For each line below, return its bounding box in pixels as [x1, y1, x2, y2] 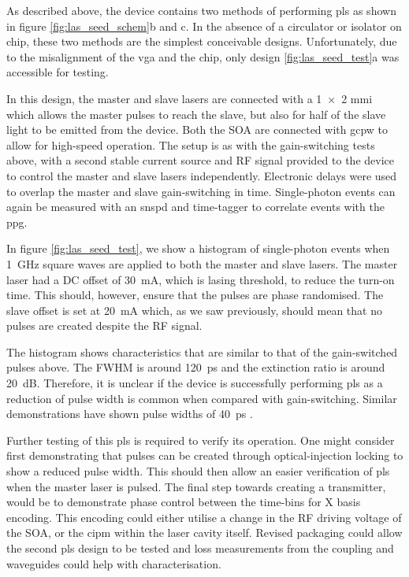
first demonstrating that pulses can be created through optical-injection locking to [6, 447, 403, 464]
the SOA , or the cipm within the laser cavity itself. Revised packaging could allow [6, 524, 403, 541]
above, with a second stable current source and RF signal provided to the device [6, 152, 394, 168]
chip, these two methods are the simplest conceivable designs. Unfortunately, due [6, 33, 397, 50]
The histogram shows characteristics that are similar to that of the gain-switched [6, 343, 398, 360]
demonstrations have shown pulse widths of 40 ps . [6, 405, 253, 422]
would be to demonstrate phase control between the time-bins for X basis [6, 494, 361, 510]
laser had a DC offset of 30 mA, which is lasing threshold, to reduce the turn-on [6, 271, 395, 287]
